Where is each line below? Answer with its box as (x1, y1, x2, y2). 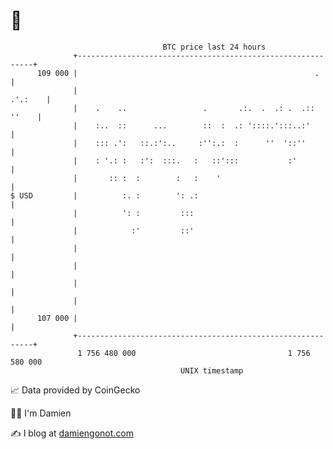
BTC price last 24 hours (162, 42, 267, 52)
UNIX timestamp (180, 365, 244, 376)
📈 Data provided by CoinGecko (10, 384, 141, 396)
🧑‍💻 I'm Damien (10, 407, 72, 419)
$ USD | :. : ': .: (10, 190, 199, 201)
